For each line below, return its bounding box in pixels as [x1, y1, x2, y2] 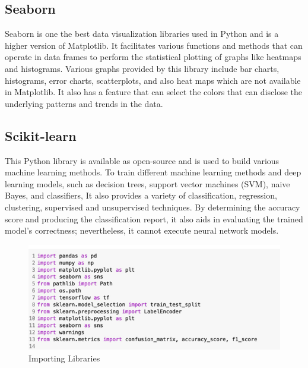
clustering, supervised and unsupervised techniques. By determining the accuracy [5, 200, 300, 213]
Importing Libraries [28, 351, 100, 364]
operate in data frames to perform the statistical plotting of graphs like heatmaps [5, 51, 301, 63]
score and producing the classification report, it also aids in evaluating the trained [5, 212, 303, 225]
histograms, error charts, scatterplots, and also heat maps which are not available [5, 74, 301, 86]
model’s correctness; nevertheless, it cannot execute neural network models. [5, 224, 279, 237]
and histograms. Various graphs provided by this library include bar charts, [5, 62, 280, 74]
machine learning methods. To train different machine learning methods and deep [5, 166, 301, 178]
